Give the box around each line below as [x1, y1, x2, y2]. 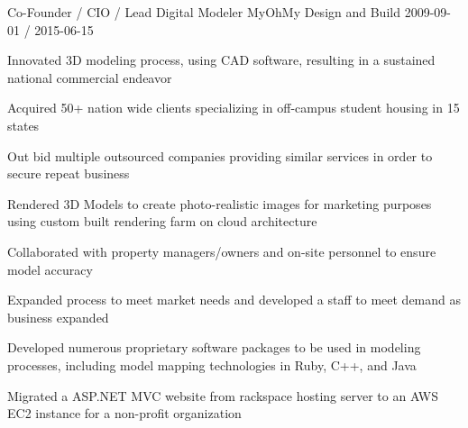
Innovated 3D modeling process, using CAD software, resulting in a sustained [7, 50, 436, 69]
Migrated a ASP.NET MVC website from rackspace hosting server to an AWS [7, 386, 439, 405]
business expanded [7, 307, 109, 326]
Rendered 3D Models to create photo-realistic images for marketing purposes [7, 194, 432, 213]
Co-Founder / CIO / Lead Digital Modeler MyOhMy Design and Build [7, 3, 400, 21]
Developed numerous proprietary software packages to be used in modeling [7, 338, 421, 357]
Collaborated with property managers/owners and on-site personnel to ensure [7, 241, 436, 260]
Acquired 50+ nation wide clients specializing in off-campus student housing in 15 [7, 98, 460, 117]
